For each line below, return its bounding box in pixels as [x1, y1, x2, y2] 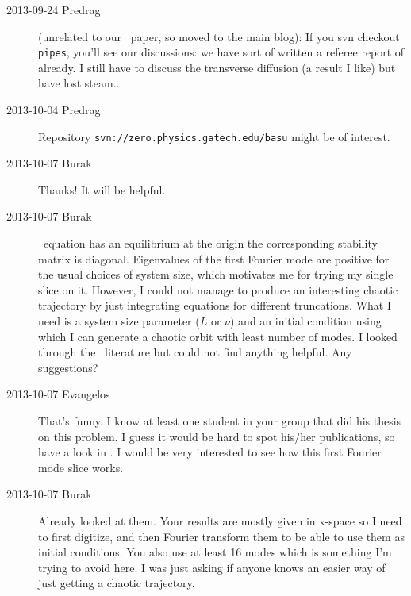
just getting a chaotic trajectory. [38, 575, 195, 591]
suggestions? [38, 359, 98, 375]
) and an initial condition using [230, 313, 382, 329]
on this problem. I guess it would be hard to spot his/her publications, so [38, 428, 395, 444]
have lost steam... [38, 75, 123, 91]
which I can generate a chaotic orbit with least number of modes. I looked [38, 328, 398, 344]
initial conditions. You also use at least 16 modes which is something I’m [38, 544, 392, 560]
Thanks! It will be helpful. [38, 181, 166, 198]
